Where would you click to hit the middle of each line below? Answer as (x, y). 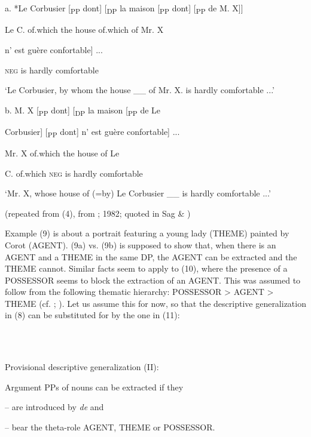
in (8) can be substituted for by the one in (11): (92, 315)
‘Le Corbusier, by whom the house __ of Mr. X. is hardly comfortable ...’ (140, 90)
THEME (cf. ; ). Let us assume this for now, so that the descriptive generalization (155, 303)
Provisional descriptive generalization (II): (82, 367)
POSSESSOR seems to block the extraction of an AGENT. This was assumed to (153, 280)
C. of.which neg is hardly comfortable (74, 173)
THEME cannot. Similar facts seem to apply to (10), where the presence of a (146, 268)
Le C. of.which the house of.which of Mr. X (84, 30)
